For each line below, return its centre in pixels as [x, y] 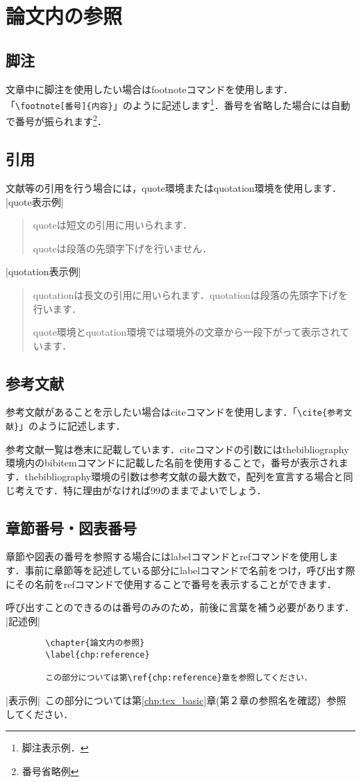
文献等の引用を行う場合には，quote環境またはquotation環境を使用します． [174, 187]
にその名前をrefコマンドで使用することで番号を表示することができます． [171, 584]
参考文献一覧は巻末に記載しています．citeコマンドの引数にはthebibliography [177, 449]
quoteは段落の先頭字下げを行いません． [123, 248]
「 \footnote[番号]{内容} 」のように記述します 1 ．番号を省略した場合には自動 [178, 104]
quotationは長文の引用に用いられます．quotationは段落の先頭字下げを [190, 294]
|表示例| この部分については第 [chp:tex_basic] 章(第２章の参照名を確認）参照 [176, 700]
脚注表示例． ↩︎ [55, 748]
